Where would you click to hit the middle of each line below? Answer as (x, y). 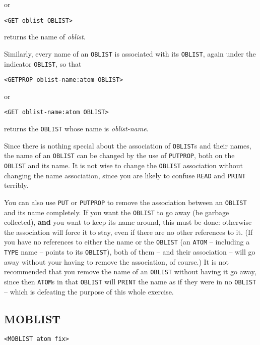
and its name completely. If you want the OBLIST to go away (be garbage (117, 212)
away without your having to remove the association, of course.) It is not (117, 261)
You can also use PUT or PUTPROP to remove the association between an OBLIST (125, 202)
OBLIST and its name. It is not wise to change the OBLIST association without (123, 165)
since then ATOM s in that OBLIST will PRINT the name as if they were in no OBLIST (130, 281)
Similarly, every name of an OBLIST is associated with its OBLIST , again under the (130, 53)
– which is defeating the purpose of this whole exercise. (89, 291)
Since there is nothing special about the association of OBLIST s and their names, (128, 145)
